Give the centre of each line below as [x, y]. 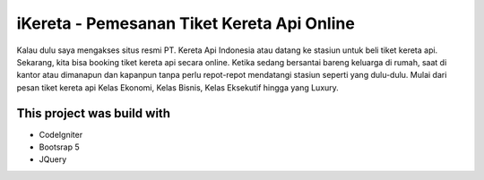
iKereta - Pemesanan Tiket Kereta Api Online [186, 23]
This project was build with [93, 113]
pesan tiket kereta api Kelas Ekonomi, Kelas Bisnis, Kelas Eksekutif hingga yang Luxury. [178, 87]
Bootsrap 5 [59, 147]
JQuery [53, 159]
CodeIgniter [61, 134]
